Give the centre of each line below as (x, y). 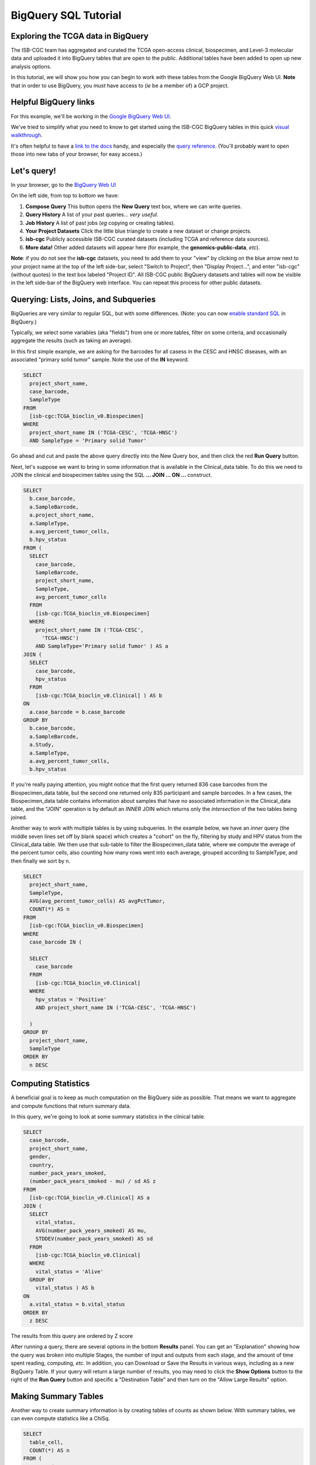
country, (42, 1165)
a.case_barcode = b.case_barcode (77, 712)
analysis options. (31, 66)
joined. (19, 817)
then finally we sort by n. (41, 861)
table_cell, (47, 1442)
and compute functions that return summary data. (71, 1106)
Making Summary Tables (57, 1396)
